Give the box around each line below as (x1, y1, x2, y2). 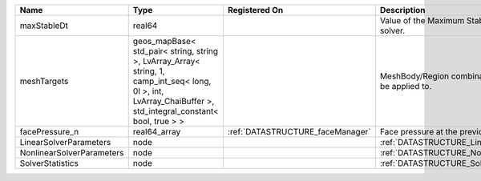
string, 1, (132, 66, 165, 76)
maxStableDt (19, 20, 68, 31)
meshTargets (19, 76, 69, 86)
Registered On (227, 5, 284, 15)
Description (379, 5, 426, 15)
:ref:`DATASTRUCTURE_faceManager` (227, 127, 371, 137)
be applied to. (379, 81, 432, 91)
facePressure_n (19, 127, 79, 137)
